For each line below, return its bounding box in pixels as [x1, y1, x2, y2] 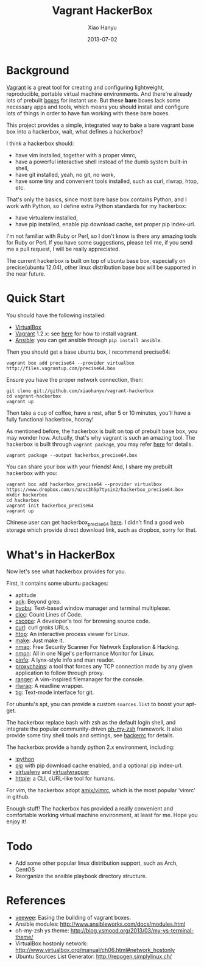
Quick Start [6, 291, 65, 305]
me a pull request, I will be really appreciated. [6, 245, 121, 252]
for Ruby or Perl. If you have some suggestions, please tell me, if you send [6, 238, 193, 246]
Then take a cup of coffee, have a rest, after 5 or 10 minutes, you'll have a [6, 409, 191, 417]
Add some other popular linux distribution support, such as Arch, [15, 859, 178, 867]
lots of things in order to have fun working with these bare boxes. [6, 109, 170, 116]
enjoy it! [6, 818, 26, 825]
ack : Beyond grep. [15, 598, 62, 606]
